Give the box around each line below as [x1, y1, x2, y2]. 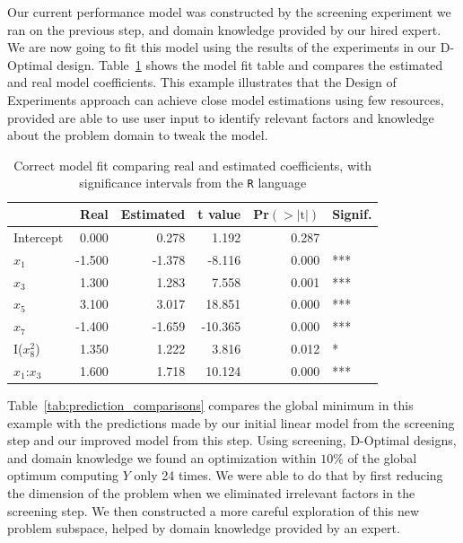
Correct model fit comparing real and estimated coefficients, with [13, 155, 372, 174]
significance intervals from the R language [79, 173, 307, 192]
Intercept [13, 227, 64, 246]
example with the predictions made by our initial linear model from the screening [7, 413, 455, 432]
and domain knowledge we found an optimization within [7, 448, 317, 467]
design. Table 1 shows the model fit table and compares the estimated [57, 55, 443, 74]
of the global [347, 448, 417, 467]
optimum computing [7, 466, 119, 485]
